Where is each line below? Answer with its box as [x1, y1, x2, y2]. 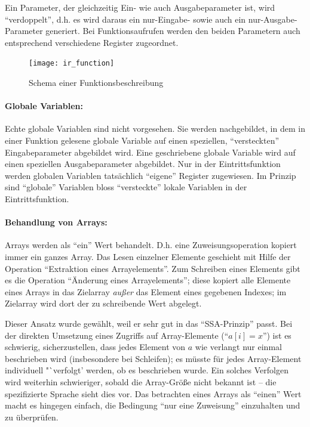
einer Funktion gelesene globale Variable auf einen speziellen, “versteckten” [5, 134, 280, 147]
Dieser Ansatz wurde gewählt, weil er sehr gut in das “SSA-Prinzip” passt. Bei [5, 317, 293, 329]
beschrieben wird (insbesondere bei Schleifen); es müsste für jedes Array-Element [5, 352, 302, 364]
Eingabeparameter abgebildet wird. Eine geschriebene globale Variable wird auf [5, 146, 296, 158]
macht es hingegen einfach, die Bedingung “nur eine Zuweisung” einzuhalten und [5, 399, 300, 411]
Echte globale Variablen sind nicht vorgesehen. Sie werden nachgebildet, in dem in [5, 122, 305, 135]
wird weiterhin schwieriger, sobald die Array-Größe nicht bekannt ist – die [5, 375, 277, 388]
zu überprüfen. [5, 410, 59, 423]
